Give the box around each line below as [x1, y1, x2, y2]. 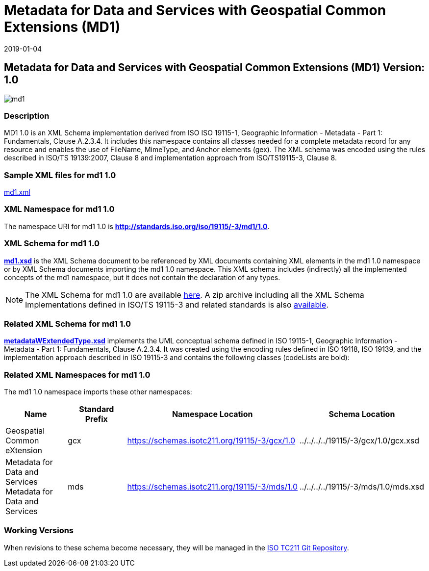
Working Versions [4, 525, 74, 536]
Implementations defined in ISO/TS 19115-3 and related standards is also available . [25, 299, 328, 310]
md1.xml [4, 188, 30, 197]
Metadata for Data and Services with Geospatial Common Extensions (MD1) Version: [4, 61, 425, 74]
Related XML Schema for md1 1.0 [4, 318, 131, 329]
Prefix [85, 414, 108, 424]
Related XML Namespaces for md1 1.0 [4, 369, 151, 380]
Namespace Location [172, 409, 253, 419]
